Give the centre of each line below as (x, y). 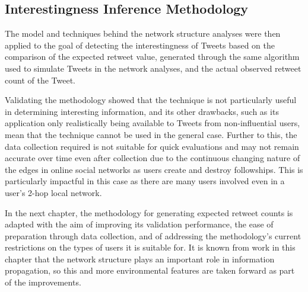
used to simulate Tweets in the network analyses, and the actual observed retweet (153, 68)
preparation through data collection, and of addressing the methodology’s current (153, 235)
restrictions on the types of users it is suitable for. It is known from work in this (150, 247)
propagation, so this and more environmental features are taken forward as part (150, 270)
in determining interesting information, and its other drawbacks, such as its (142, 111)
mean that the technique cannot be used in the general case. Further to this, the (151, 134)
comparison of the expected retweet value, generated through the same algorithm (152, 57)
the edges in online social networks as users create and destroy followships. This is (154, 169)
